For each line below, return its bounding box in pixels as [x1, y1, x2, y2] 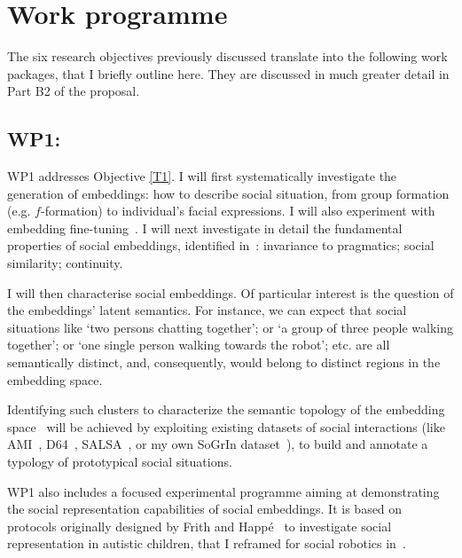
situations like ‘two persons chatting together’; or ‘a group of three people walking [7, 318, 453, 336]
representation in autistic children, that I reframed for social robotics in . [7, 534, 406, 553]
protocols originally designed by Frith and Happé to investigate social [7, 516, 392, 535]
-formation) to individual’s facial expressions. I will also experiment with [40, 201, 435, 220]
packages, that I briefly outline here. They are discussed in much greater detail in [7, 64, 450, 83]
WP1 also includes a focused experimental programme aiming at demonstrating [7, 482, 440, 500]
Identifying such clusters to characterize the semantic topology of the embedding [7, 400, 445, 419]
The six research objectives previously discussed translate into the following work [7, 47, 448, 66]
